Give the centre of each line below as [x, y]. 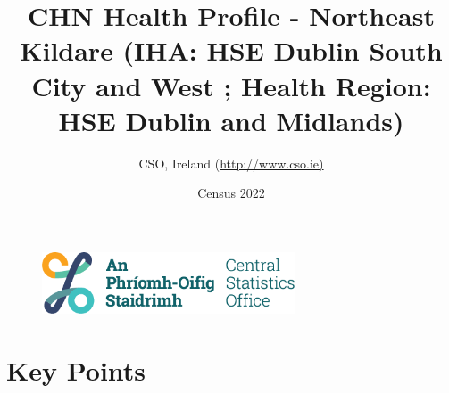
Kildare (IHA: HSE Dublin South [231, 50]
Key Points [76, 369]
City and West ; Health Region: [231, 85]
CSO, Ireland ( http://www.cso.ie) [231, 163]
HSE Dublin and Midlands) [231, 120]
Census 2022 [231, 193]
